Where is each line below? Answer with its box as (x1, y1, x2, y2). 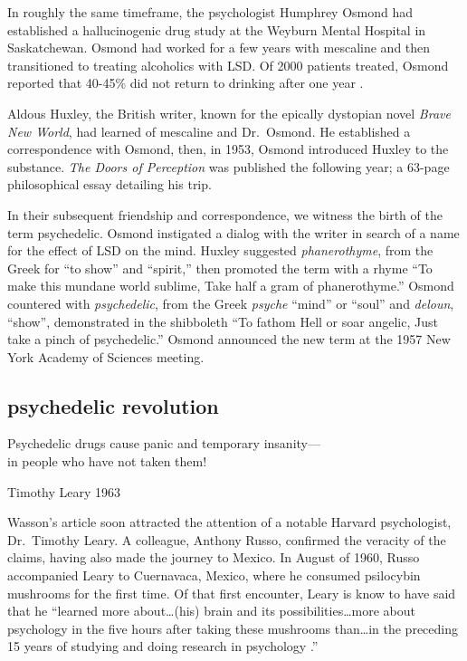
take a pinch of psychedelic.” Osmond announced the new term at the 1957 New (7, 330, 451, 349)
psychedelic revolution (7, 391, 219, 419)
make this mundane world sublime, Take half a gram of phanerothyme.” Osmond (7, 276, 454, 295)
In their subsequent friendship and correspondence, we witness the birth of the (7, 205, 443, 224)
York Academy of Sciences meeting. (7, 347, 205, 366)
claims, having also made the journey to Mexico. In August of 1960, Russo (7, 548, 420, 567)
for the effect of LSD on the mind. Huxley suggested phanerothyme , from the (7, 241, 434, 260)
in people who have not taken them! (7, 452, 207, 471)
